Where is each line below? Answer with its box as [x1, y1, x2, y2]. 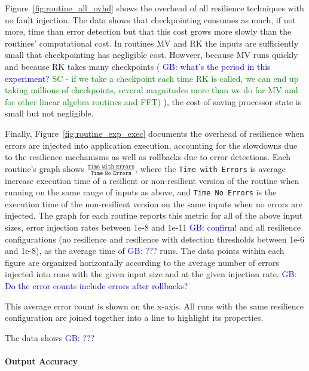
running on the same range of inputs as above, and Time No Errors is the [5, 186, 277, 198]
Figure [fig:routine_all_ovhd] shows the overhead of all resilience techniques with [5, 2, 304, 14]
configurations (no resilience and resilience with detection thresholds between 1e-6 [5, 232, 305, 245]
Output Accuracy [5, 354, 78, 367]
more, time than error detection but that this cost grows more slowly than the [5, 25, 292, 38]
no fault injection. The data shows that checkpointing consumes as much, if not [5, 13, 296, 26]
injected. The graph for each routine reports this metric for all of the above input [5, 209, 303, 222]
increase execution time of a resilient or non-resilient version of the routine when [5, 174, 299, 186]
